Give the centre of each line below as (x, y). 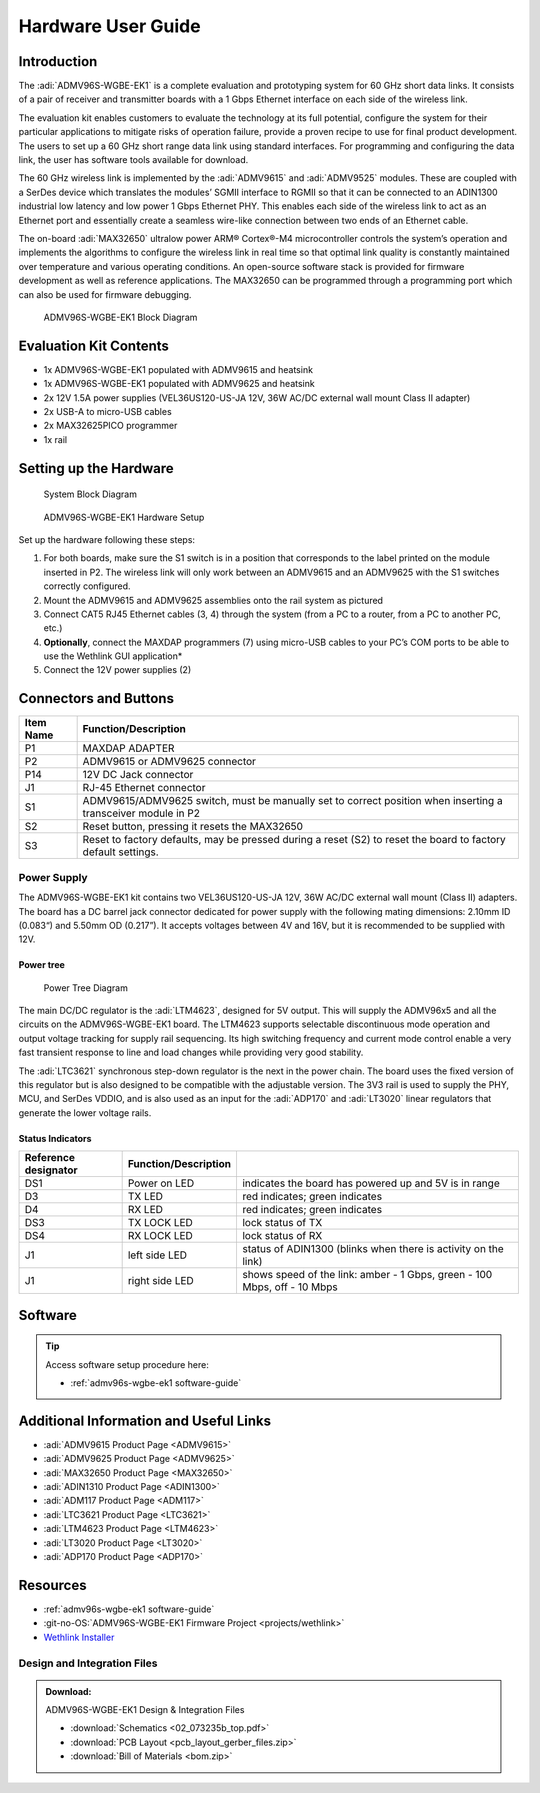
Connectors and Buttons (96, 698)
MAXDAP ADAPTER (128, 748)
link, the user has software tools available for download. (133, 160)
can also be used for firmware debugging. (105, 294)
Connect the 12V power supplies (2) (117, 670)
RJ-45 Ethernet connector (144, 788)
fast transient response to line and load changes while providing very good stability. (191, 1052)
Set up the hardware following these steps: (106, 539)
